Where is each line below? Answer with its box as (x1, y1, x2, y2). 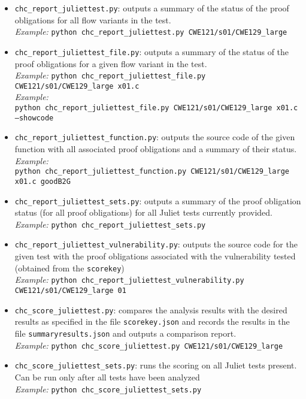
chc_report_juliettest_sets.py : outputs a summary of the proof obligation (14, 194, 301, 207)
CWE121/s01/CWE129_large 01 (14, 286, 126, 295)
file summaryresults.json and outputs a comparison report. (14, 327, 237, 339)
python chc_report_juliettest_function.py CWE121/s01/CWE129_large (14, 167, 289, 176)
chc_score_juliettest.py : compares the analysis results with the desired (14, 303, 287, 316)
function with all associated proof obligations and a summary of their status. (14, 143, 297, 155)
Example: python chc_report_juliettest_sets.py (14, 217, 206, 230)
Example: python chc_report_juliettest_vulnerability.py (14, 273, 244, 286)
